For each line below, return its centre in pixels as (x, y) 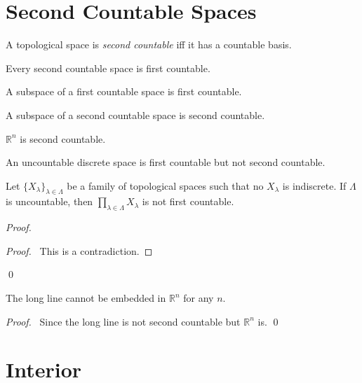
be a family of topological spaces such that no (165, 185)
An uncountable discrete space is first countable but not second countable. (166, 162)
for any (199, 298)
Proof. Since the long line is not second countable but (123, 321)
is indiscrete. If (314, 185)
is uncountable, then (49, 201)
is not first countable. (188, 201)
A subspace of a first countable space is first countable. (124, 91)
